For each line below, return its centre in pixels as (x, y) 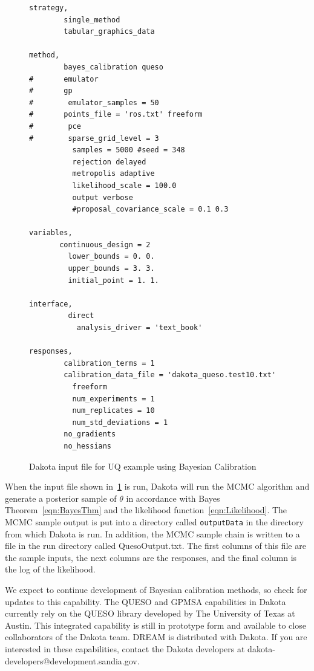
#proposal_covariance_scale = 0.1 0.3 (150, 209)
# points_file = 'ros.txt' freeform (116, 115)
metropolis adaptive (113, 174)
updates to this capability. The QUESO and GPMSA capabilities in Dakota (146, 601)
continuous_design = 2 (105, 245)
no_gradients (90, 434)
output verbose (103, 197)
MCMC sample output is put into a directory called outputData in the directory (154, 521)
